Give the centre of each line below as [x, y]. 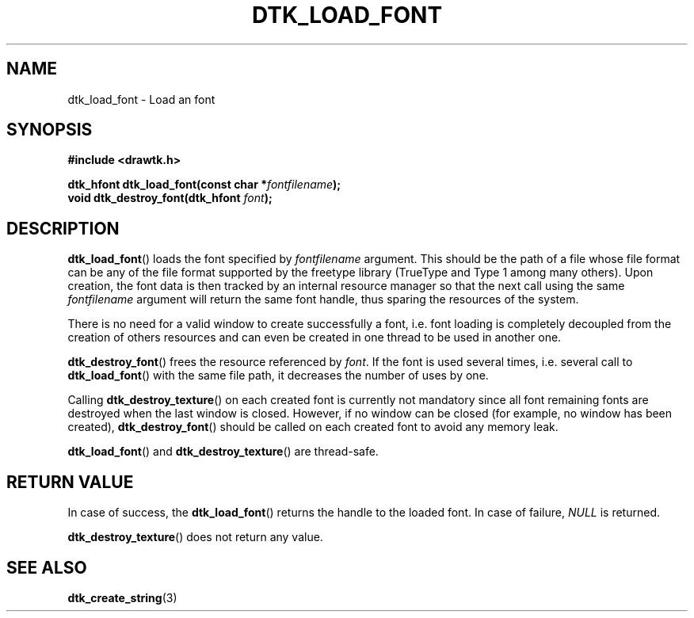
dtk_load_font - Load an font [141, 99]
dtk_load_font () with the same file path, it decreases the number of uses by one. [278, 376]
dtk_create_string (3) [122, 597]
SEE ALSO [47, 567]
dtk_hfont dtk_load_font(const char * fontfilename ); [204, 185]
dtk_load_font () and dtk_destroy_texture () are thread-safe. [223, 452]
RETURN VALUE [70, 482]
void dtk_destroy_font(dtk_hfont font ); [170, 198]
